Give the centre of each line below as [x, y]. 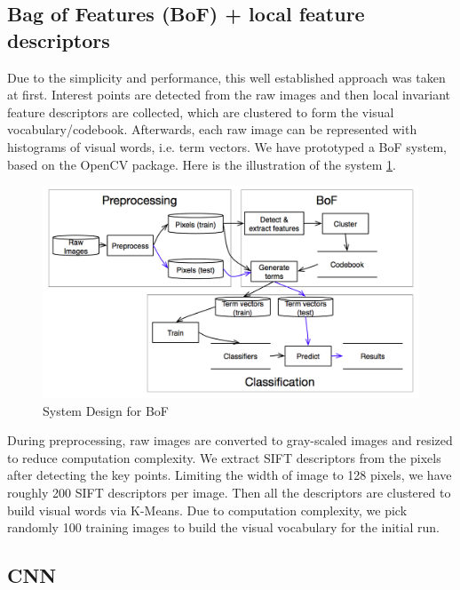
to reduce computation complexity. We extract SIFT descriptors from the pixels [224, 457]
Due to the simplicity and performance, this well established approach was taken [226, 77]
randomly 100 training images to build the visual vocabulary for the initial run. [223, 527]
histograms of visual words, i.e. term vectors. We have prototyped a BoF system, [227, 146]
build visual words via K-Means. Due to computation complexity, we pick [207, 510]
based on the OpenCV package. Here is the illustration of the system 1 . [202, 164]
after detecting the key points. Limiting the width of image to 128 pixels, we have [230, 475]
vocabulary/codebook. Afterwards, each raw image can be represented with [212, 129]
